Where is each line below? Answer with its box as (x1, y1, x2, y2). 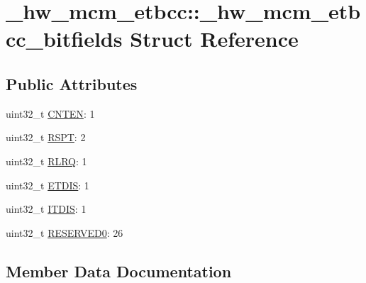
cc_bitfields (6, 24, 123, 53)
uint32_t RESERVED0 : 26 (6, 225, 123, 240)
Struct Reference (130, 24, 299, 53)
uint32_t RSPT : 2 (6, 130, 86, 145)
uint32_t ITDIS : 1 (6, 201, 87, 216)
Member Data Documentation (6, 260, 232, 282)
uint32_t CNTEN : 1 (6, 106, 95, 121)
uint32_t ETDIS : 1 (6, 177, 89, 192)
